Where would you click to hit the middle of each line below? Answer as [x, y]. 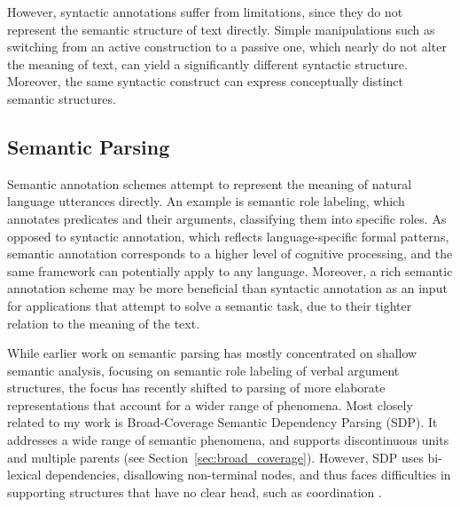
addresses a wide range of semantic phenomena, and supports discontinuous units [228, 440]
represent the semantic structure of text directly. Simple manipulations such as [221, 29]
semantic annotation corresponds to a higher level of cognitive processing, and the [230, 253]
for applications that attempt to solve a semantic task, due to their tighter [210, 305]
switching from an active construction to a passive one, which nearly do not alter [227, 47]
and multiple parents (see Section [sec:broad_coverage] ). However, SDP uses [215, 457]
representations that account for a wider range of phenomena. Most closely [210, 404]
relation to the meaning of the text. [104, 323]
